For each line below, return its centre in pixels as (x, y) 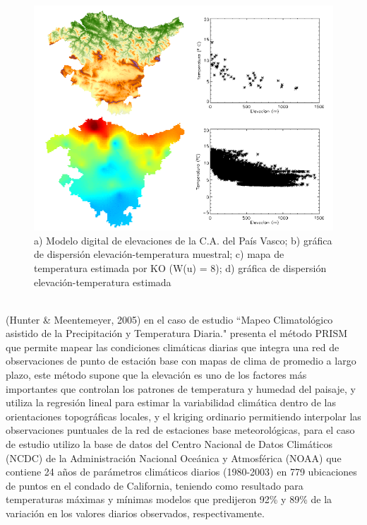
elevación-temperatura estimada (103, 282)
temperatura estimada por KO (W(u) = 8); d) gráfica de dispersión (180, 267)
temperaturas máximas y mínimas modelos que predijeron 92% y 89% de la (169, 499)
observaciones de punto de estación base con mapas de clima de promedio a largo (181, 361)
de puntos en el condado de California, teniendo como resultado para (155, 485)
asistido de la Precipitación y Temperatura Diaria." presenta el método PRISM (177, 333)
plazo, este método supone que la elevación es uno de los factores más (156, 375)
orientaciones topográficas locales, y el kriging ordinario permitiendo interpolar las (183, 416)
